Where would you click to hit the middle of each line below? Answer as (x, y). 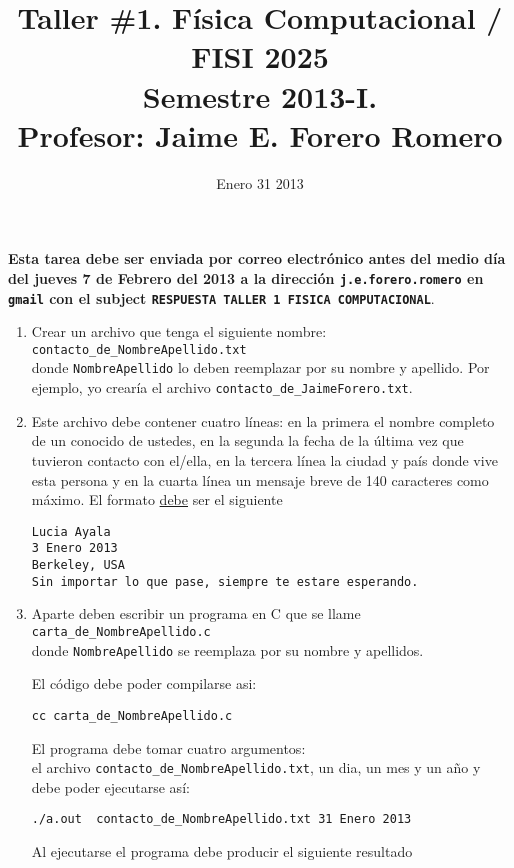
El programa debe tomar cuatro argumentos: (168, 747)
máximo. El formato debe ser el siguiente (157, 499)
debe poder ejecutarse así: (110, 786)
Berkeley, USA (78, 565)
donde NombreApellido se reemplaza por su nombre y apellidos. (227, 649)
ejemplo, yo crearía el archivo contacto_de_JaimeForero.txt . (222, 387)
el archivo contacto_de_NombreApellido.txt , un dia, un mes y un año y (256, 767)
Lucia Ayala (71, 531)
